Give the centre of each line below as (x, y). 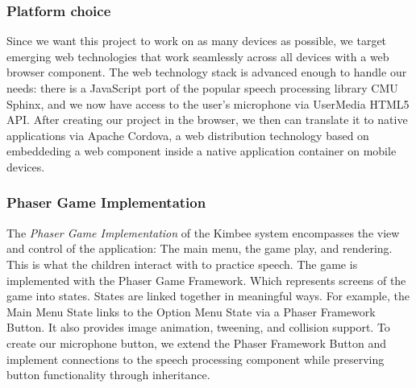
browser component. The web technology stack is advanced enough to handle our (207, 72)
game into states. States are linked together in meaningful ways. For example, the (208, 296)
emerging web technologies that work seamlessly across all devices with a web (198, 56)
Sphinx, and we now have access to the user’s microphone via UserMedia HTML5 (208, 103)
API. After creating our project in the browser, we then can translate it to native (207, 120)
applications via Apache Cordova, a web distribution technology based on (188, 135)
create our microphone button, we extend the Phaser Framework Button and (197, 343)
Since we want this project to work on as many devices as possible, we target (197, 41)
